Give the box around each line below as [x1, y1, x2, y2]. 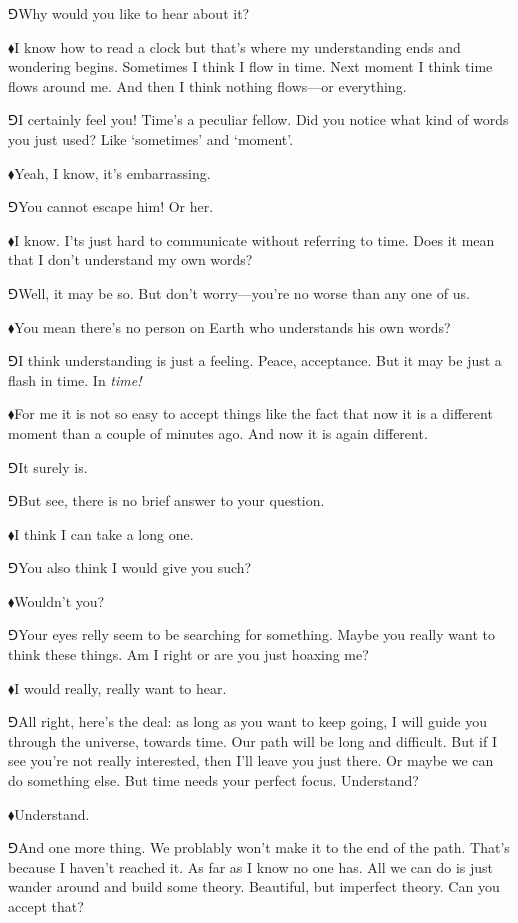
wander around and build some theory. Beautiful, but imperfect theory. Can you [8, 876, 500, 897]
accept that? [8, 896, 84, 916]
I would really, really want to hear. [14, 677, 227, 698]
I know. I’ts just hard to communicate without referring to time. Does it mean [14, 229, 495, 250]
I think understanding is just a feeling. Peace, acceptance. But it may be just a [18, 350, 502, 371]
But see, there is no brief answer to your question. [18, 490, 325, 511]
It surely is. [18, 456, 88, 477]
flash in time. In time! [8, 369, 142, 390]
